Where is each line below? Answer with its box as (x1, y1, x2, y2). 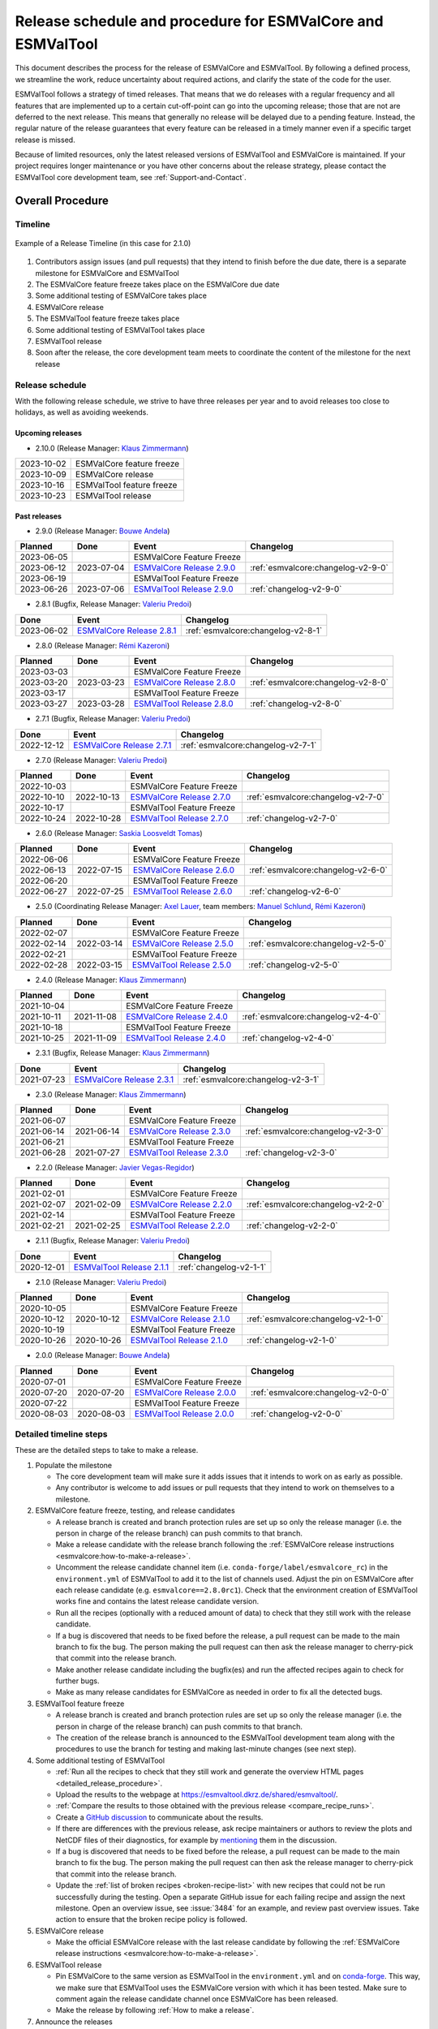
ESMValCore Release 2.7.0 (130, 791, 231, 803)
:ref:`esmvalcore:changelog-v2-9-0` (250, 562, 389, 574)
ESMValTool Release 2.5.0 (131, 958, 232, 970)
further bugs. (55, 1676, 101, 1686)
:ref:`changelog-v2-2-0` (246, 1220, 338, 1231)
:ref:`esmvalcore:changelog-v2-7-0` (246, 791, 384, 803)
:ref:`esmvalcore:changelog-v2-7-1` (180, 739, 317, 751)
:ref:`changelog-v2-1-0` (246, 1335, 337, 1346)
